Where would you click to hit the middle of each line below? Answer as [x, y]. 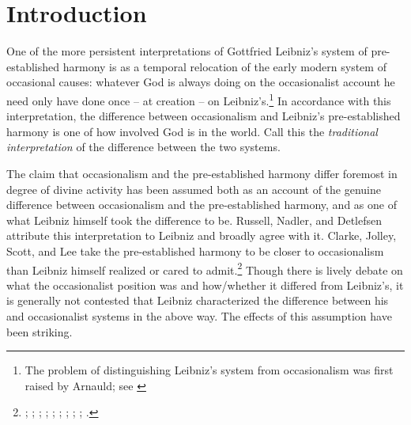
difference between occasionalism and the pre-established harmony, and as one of [202, 205]
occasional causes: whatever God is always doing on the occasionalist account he [201, 82]
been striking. [40, 331]
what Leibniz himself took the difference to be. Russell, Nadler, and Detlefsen [194, 220]
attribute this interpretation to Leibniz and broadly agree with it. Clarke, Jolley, [202, 235]
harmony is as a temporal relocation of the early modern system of [224, 66]
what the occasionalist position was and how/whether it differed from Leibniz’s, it [205, 285]
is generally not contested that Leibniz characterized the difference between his [198, 300]
